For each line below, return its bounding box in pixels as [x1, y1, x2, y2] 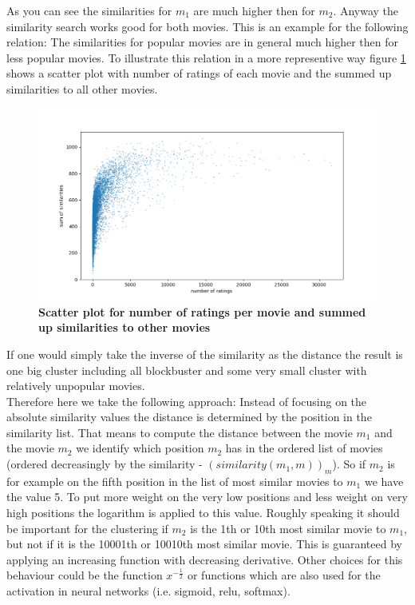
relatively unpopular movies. [6, 377, 145, 394]
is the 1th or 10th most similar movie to [190, 519, 386, 536]
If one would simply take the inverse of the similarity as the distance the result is [6, 345, 403, 362]
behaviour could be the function [6, 567, 163, 583]
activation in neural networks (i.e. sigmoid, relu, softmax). [6, 583, 290, 599]
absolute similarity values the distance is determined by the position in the [6, 408, 372, 425]
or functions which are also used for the [187, 567, 381, 583]
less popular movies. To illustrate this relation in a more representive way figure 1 [6, 49, 406, 66]
